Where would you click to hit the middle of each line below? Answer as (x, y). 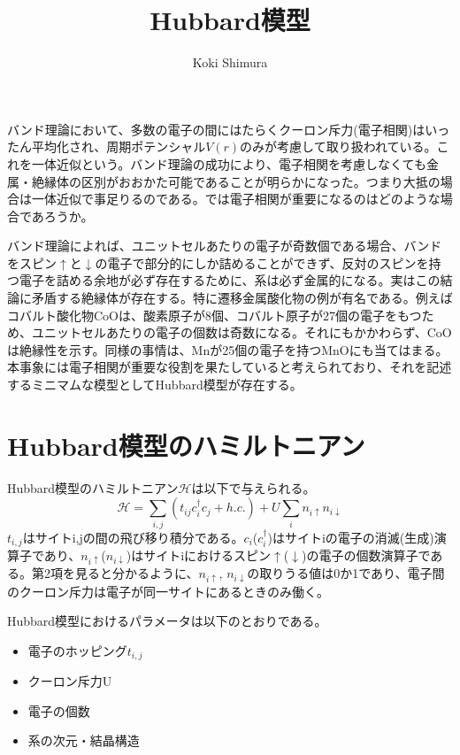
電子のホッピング (77, 650)
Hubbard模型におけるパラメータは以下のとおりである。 (167, 621)
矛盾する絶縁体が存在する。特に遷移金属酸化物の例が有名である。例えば (242, 298)
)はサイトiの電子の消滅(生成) (351, 537)
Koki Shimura (230, 62)
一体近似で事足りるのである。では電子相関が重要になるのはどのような (236, 199)
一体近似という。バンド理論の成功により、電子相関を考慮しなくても (229, 163)
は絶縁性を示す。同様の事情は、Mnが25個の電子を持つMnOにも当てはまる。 (228, 349)
